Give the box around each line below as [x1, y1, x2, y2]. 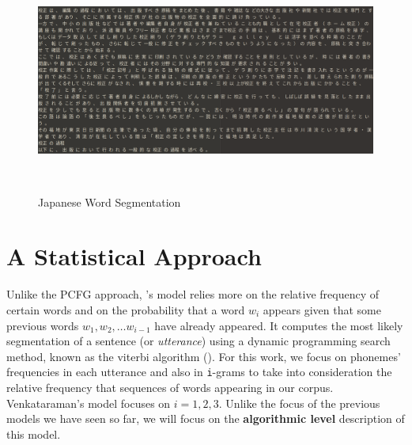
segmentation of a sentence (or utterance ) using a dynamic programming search [6, 333, 391, 349]
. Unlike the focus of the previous [218, 394, 380, 411]
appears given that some [263, 302, 381, 318]
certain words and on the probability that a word [6, 302, 245, 318]
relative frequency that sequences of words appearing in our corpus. [6, 379, 334, 396]
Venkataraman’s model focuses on [6, 394, 171, 411]
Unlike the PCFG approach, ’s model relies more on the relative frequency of [6, 286, 379, 302]
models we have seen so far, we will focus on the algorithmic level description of [6, 410, 405, 427]
